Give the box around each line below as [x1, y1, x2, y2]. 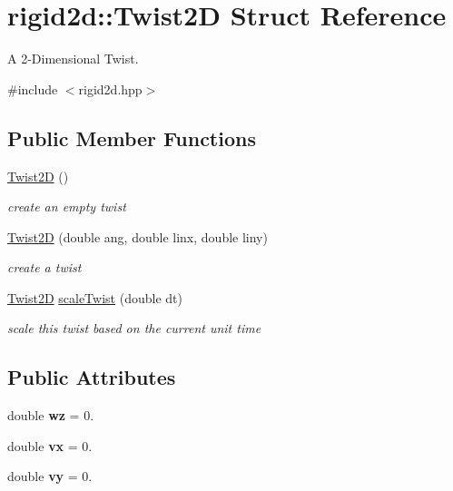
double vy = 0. [7, 466, 93, 486]
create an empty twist [7, 197, 126, 216]
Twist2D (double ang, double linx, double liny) [7, 227, 268, 246]
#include [7, 79, 58, 98]
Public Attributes [7, 363, 176, 391]
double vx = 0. [7, 436, 93, 455]
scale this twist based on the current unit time [7, 319, 261, 338]
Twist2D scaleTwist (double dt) [7, 288, 182, 307]
